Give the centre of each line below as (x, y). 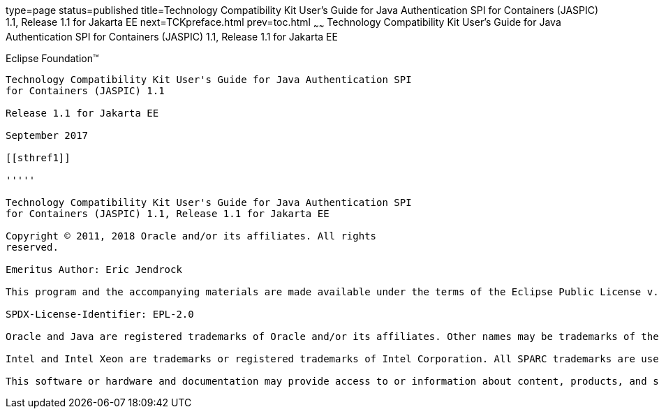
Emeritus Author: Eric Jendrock (94, 269)
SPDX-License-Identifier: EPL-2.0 (100, 314)
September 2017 (47, 135)
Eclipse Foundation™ (52, 58)
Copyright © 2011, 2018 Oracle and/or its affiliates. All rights (191, 236)
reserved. (32, 247)
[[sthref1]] (38, 157)
